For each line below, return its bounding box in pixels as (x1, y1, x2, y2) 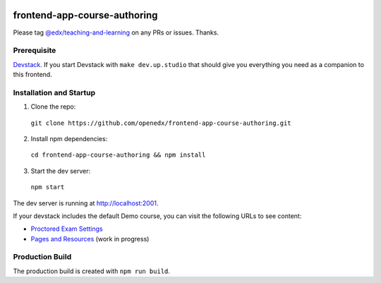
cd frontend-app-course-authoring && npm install (30, 151, 206, 159)
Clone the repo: (30, 102, 76, 111)
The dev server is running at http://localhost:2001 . (13, 198, 159, 207)
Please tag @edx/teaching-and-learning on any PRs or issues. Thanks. (13, 28, 219, 37)
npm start (30, 183, 65, 191)
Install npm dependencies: (30, 134, 108, 143)
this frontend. (13, 71, 52, 79)
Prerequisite (13, 46, 56, 56)
